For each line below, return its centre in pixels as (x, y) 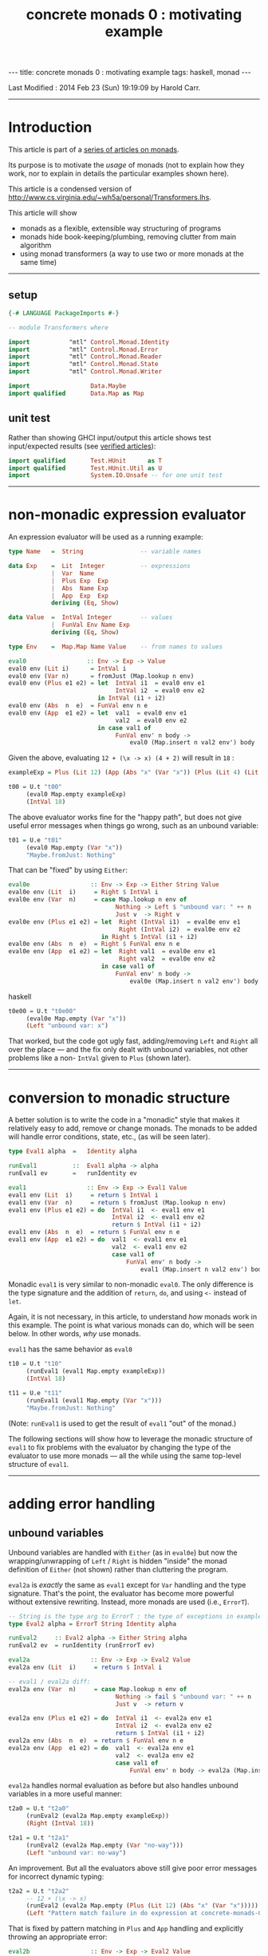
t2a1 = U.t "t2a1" (39, 1838)
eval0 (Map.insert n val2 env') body (192, 743)
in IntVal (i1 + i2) (131, 698)
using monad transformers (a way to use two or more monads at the (132, 254)
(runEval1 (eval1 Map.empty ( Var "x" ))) (94, 1400)
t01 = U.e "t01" (35, 840)
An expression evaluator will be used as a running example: (106, 537)
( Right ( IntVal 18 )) (60, 1824)
